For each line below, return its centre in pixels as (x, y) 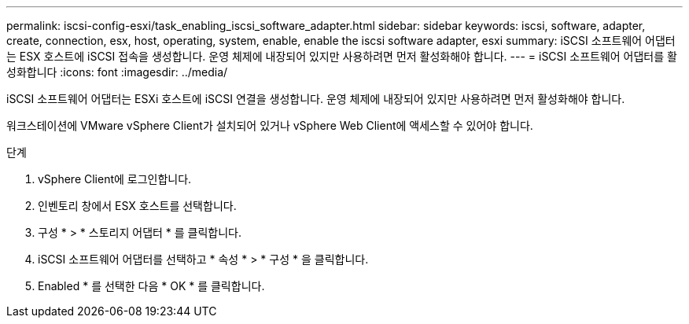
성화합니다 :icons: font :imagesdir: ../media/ (117, 72)
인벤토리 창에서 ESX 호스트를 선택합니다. (137, 206)
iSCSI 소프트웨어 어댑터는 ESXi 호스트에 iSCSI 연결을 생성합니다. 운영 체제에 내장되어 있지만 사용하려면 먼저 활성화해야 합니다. (316, 99)
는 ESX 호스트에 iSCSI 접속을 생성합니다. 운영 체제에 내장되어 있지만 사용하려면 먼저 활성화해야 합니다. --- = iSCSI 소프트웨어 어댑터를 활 (342, 56)
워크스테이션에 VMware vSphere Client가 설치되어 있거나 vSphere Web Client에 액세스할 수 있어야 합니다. (270, 125)
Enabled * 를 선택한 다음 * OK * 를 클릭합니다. (151, 286)
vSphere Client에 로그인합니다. (115, 179)
